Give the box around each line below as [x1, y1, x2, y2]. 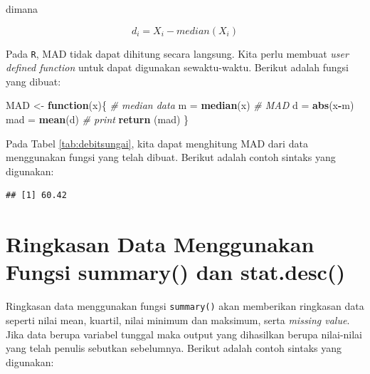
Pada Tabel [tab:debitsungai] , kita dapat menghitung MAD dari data [6, 135, 308, 150]
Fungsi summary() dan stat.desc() [6, 257, 345, 286]
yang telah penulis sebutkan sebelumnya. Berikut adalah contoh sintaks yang [6, 341, 342, 355]
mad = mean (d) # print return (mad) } [6, 112, 189, 127]
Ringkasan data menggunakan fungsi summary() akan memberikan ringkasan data [6, 298, 364, 313]
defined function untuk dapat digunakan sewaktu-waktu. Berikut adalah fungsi [6, 60, 349, 75]
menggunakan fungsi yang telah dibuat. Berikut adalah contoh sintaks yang [6, 150, 336, 165]
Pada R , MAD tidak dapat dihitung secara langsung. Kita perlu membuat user [6, 46, 349, 61]
